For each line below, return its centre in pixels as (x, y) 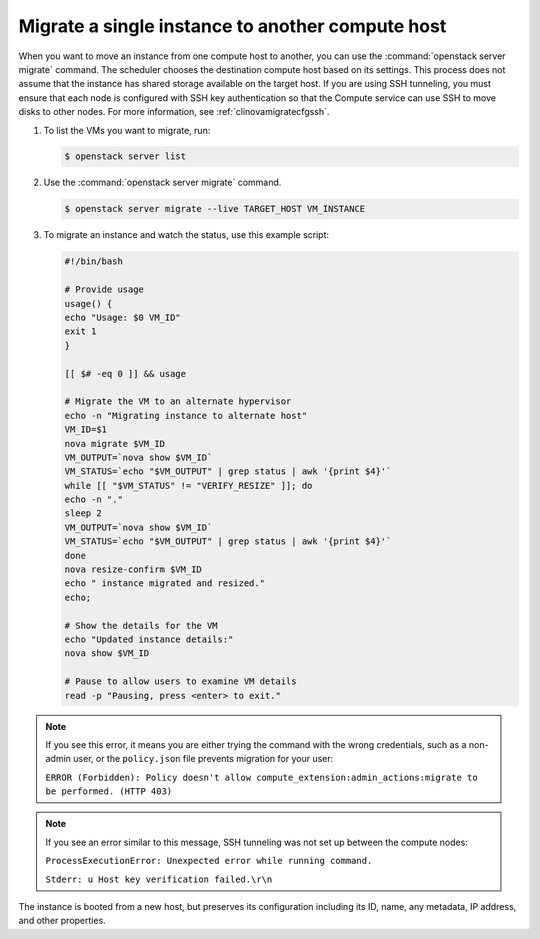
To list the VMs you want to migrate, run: (127, 130)
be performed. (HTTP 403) (109, 791)
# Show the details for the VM (141, 625)
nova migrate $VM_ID (114, 443)
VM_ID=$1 (86, 429)
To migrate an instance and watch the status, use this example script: (186, 235)
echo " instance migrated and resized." (164, 583)
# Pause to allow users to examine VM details (180, 681)
